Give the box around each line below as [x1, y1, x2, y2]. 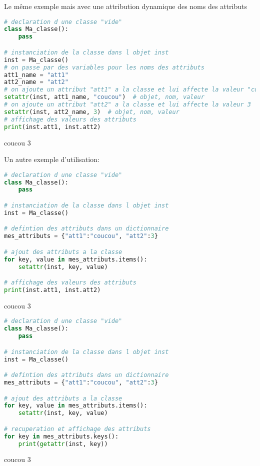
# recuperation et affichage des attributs [4, 425, 151, 432]
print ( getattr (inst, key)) [18, 440, 108, 447]
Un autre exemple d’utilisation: [4, 154, 99, 164]
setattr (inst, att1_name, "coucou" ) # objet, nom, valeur [4, 93, 204, 101]
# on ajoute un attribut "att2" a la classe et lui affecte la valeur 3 [4, 101, 251, 108]
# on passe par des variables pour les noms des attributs [4, 63, 204, 71]
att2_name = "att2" [4, 78, 68, 86]
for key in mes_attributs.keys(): [4, 432, 119, 440]
